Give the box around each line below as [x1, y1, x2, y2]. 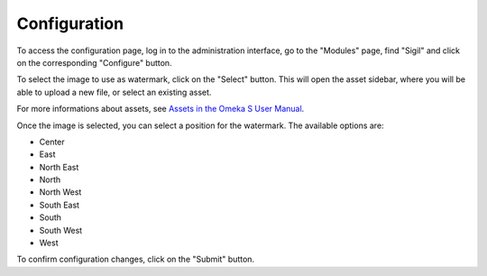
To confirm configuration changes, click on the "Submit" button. [16, 253, 255, 265]
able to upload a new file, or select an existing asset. [16, 87, 212, 97]
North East [39, 161, 79, 172]
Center [39, 136, 65, 147]
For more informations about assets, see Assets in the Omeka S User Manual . [16, 104, 305, 115]
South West [39, 225, 83, 235]
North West [39, 187, 82, 198]
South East [39, 199, 80, 210]
